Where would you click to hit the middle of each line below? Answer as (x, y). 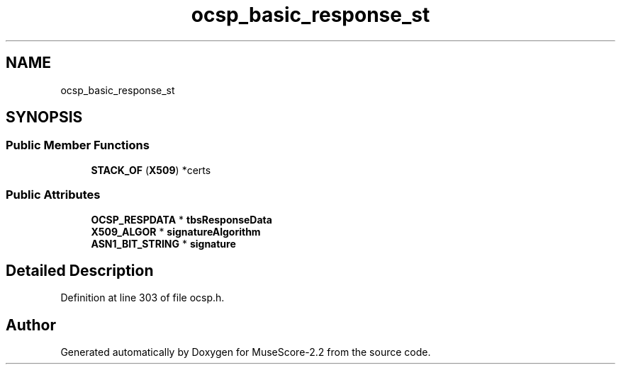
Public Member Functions (78, 145)
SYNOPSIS (44, 117)
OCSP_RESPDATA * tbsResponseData (181, 219)
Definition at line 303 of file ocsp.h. (142, 298)
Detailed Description (80, 270)
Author (31, 325)
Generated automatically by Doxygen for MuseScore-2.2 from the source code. (246, 352)
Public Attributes (53, 195)
